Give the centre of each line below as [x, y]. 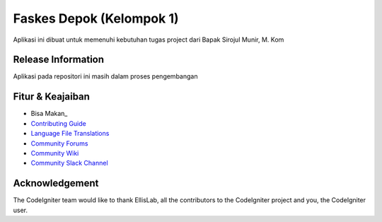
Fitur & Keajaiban [51, 97]
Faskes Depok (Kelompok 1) [96, 18]
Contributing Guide [58, 123]
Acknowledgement [56, 183]
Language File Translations [70, 134]
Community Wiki [55, 153]
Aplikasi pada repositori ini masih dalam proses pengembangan [105, 76]
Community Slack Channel [70, 163]
